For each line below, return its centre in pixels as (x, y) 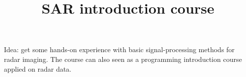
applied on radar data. (38, 68)
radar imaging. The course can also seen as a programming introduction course (123, 59)
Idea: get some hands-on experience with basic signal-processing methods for (119, 49)
